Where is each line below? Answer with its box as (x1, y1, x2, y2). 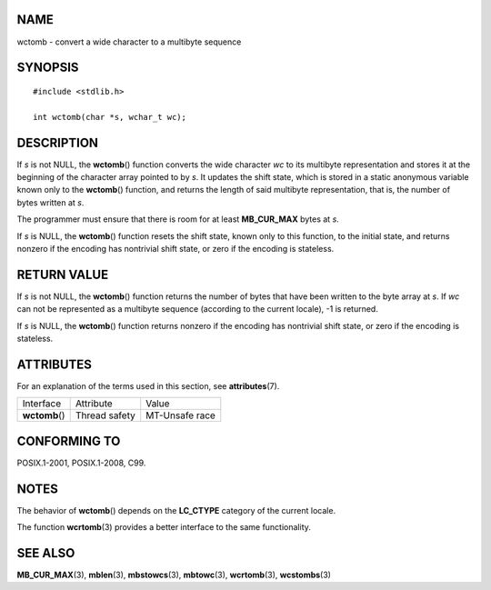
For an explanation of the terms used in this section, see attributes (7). (16, 380, 280, 391)
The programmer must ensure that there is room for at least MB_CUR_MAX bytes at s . (16, 214, 340, 225)
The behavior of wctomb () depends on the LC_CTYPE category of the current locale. (16, 505, 336, 515)
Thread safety (75, 409, 135, 422)
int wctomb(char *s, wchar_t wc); (33, 112, 186, 122)
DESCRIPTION (16, 135, 99, 150)
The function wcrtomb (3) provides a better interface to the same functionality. (16, 522, 311, 533)
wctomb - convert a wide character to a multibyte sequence (16, 36, 242, 47)
